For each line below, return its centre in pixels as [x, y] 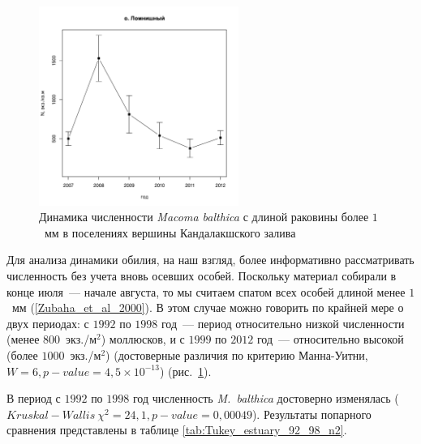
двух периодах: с [48, 323]
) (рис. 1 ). [185, 371]
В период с [34, 398]
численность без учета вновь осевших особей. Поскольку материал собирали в [202, 276]
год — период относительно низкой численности [283, 323]
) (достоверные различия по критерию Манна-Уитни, [237, 355]
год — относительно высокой [330, 339]
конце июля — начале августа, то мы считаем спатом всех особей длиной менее [206, 291]
